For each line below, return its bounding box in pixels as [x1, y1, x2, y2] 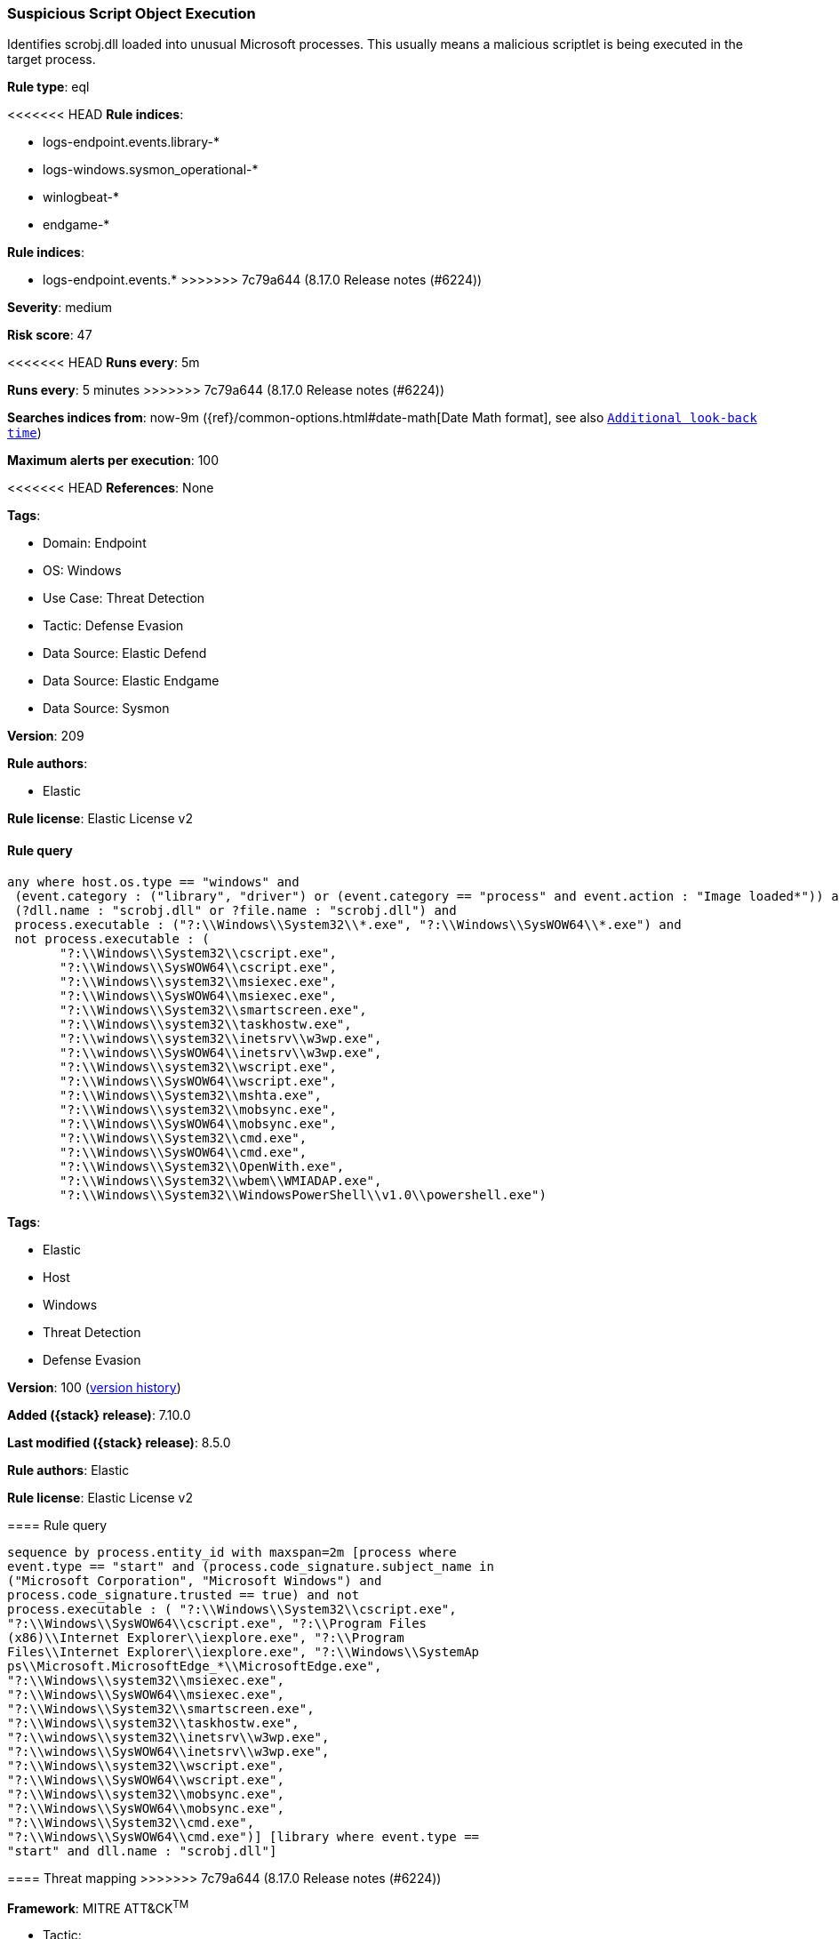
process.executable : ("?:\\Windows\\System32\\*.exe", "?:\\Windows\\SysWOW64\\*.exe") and [14, 917, 682, 932]
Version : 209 [7, 728, 84, 744]
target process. [7, 52, 96, 68]
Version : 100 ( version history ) [7, 1379, 181, 1395]
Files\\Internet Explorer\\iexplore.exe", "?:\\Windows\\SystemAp [7, 1644, 480, 1659]
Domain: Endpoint [43, 535, 147, 551]
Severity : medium [7, 300, 113, 316]
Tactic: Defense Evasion [43, 618, 184, 634]
